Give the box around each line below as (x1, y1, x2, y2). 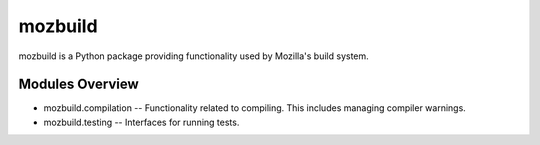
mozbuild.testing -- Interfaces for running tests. (43, 116, 240, 128)
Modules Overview (18, 76, 139, 93)
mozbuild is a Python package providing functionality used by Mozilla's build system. (18, 50, 369, 62)
